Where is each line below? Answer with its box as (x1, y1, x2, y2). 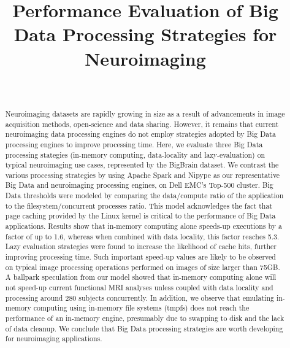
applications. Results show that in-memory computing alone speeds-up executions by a (5, 221, 282, 231)
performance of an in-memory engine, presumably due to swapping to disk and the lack (5, 313, 284, 323)
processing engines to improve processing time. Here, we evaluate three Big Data (5, 139, 263, 149)
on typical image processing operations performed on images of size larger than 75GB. (5, 261, 280, 272)
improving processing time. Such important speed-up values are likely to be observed (5, 252, 276, 262)
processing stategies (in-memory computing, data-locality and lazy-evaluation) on (5, 149, 265, 160)
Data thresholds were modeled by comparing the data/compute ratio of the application (5, 190, 284, 201)
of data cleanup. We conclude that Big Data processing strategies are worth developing (5, 323, 283, 333)
